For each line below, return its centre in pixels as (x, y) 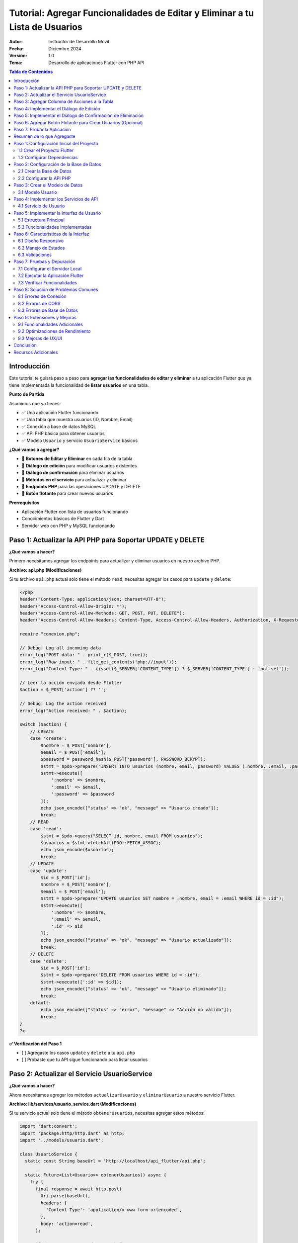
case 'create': (48, 739)
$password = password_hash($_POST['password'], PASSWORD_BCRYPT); (123, 759)
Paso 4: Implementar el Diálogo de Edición (57, 108)
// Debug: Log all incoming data (60, 648)
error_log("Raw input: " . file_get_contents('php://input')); (98, 662)
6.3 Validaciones (35, 255)
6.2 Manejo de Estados (41, 248)
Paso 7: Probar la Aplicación (42, 130)
